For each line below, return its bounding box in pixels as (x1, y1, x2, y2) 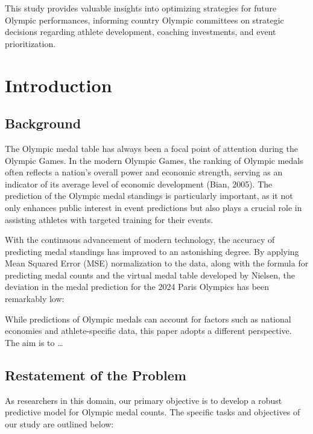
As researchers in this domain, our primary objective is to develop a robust (5, 394, 282, 406)
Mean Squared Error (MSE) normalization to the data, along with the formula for (5, 257, 309, 269)
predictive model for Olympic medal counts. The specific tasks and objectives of (5, 406, 300, 418)
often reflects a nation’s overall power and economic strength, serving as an (5, 166, 283, 178)
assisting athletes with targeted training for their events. (5, 213, 213, 225)
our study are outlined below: (5, 417, 114, 430)
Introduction (5, 72, 112, 97)
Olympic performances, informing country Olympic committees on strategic (5, 13, 284, 26)
